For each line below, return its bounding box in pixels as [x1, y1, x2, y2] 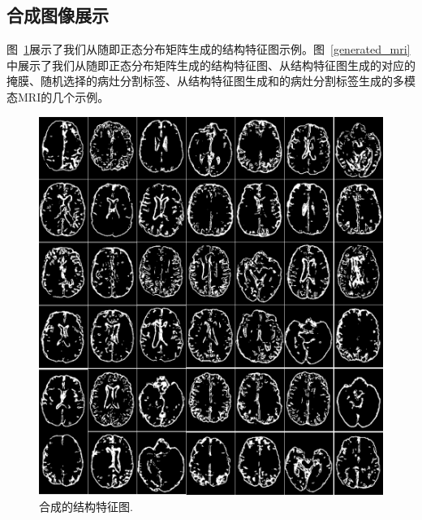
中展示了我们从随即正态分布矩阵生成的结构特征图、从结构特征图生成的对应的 [6, 56, 416, 73]
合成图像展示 [6, 2, 109, 28]
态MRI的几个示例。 [6, 88, 110, 105]
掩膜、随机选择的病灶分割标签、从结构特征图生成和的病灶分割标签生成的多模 [6, 72, 416, 89]
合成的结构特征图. [39, 498, 133, 515]
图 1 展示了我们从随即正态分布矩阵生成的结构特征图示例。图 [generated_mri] [6, 41, 411, 58]
